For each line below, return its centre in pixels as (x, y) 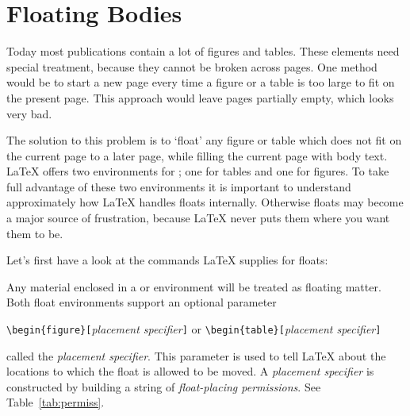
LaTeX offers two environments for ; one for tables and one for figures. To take (198, 171)
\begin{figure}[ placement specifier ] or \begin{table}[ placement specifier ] (194, 329)
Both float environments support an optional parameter (142, 302)
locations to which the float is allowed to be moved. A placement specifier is (190, 371)
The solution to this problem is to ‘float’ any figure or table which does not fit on (204, 140)
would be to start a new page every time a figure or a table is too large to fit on (201, 82)
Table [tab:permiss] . (56, 402)
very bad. (29, 113)
